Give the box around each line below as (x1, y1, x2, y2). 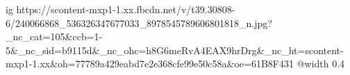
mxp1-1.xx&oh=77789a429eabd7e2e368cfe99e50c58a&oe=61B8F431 (6, 56, 294, 71)
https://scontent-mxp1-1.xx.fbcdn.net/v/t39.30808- (16, 2, 235, 16)
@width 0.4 (297, 56, 345, 71)
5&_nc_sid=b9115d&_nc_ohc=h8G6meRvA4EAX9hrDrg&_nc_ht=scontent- (6, 42, 344, 57)
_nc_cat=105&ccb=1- (6, 29, 103, 44)
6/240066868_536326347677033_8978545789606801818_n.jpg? (6, 15, 272, 30)
